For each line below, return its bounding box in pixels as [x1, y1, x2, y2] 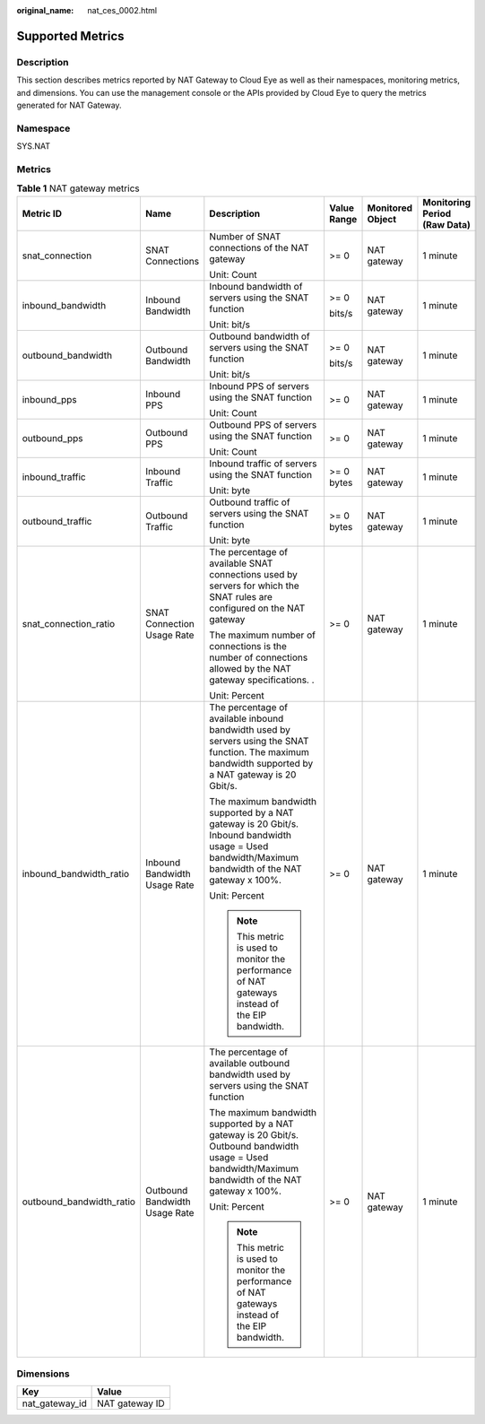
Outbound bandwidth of [209, 330, 311, 343]
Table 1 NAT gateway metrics [16, 182, 140, 195]
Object [367, 213, 397, 225]
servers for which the [209, 579, 299, 592]
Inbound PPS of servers [209, 379, 309, 392]
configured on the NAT [209, 602, 306, 614]
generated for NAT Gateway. [16, 100, 122, 110]
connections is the [209, 639, 287, 652]
